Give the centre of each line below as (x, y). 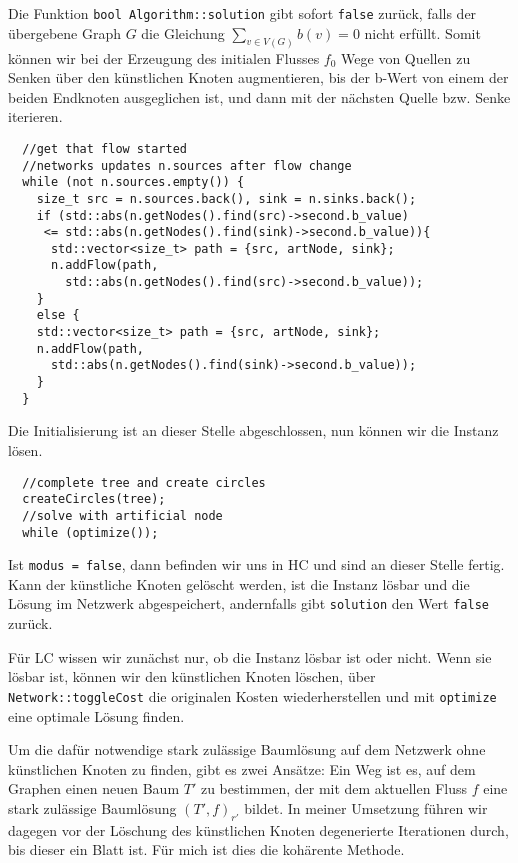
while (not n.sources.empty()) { (133, 182)
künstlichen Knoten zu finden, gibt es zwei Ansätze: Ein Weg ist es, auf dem (242, 768)
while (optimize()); (90, 532)
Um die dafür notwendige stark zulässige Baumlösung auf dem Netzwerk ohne (247, 749)
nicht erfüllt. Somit (422, 32)
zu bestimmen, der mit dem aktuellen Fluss (333, 788)
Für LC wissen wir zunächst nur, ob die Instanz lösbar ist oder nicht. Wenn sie (250, 656)
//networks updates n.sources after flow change (187, 165)
